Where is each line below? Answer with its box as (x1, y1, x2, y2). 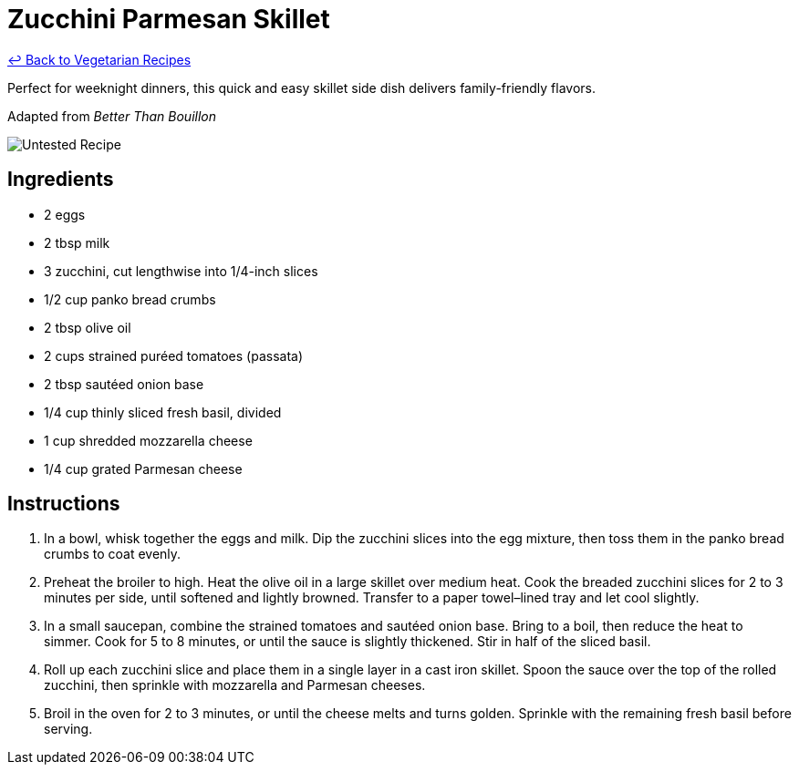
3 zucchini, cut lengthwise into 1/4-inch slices (44, 262, 318, 279)
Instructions (7, 492, 120, 516)
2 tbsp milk (44, 234, 110, 251)
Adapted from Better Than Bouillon (7, 108, 216, 124)
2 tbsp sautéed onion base (44, 376, 204, 392)
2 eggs (44, 206, 86, 222)
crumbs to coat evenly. (44, 546, 182, 562)
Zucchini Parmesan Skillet (7, 4, 330, 35)
